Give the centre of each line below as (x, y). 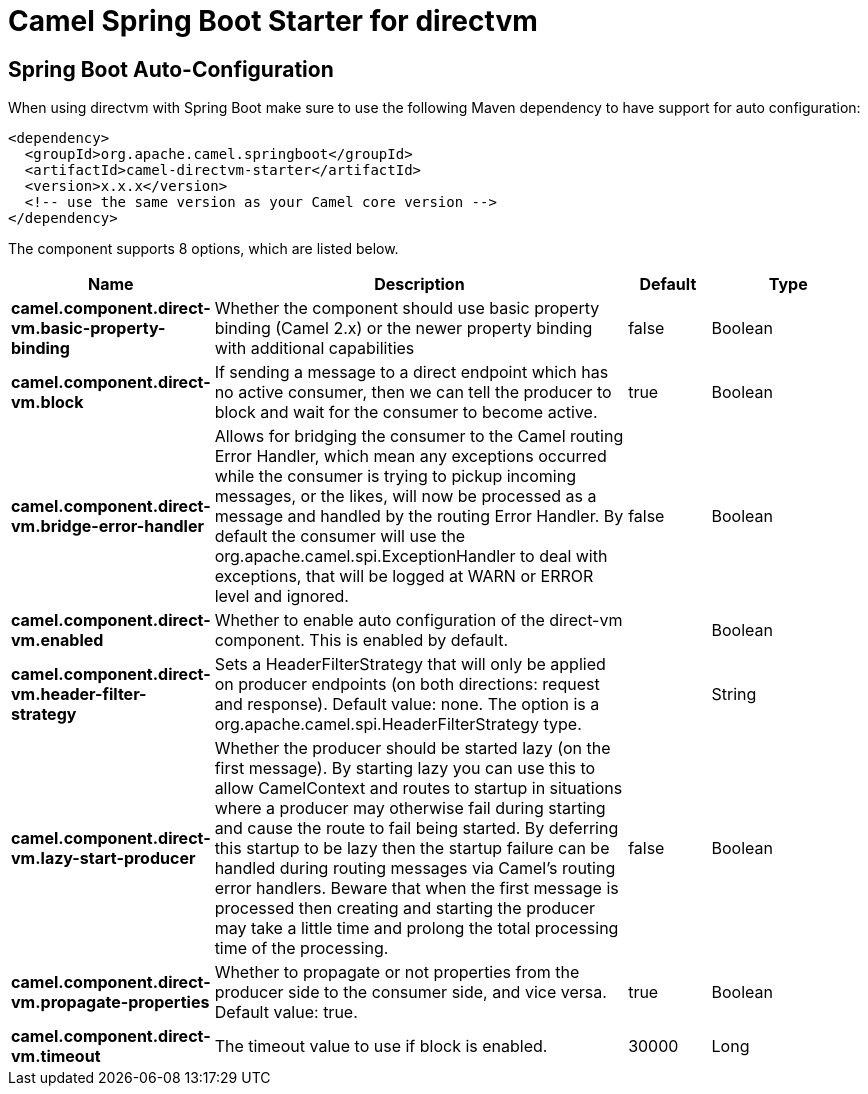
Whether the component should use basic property (407, 308)
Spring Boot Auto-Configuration (171, 69)
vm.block (47, 402)
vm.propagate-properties (110, 1002)
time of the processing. (301, 948)
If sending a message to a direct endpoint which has (411, 372)
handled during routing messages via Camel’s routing (415, 868)
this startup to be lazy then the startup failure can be (412, 848)
